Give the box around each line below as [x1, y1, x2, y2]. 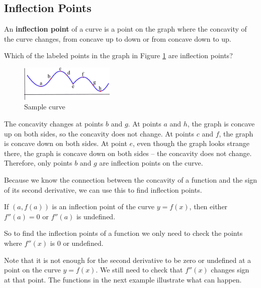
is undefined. [76, 211, 116, 221]
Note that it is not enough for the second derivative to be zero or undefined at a [4, 254, 251, 265]
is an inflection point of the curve [52, 201, 155, 212]
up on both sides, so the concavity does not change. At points [4, 128, 194, 138]
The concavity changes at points [4, 118, 104, 128]
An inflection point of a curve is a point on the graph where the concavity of [4, 24, 247, 34]
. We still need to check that [96, 264, 183, 275]
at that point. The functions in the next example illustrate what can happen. [4, 274, 242, 284]
